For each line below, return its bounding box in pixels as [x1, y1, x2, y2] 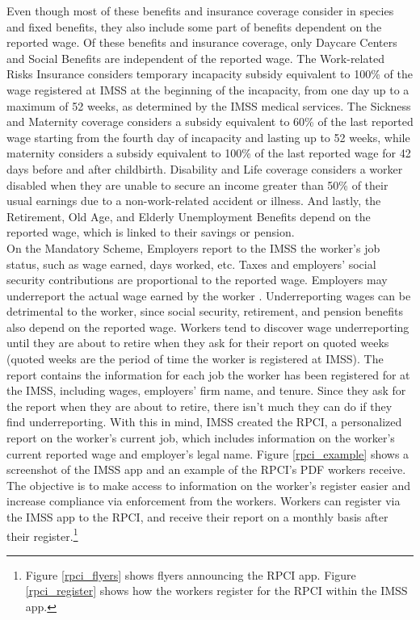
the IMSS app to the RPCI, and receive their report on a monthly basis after [6, 509, 388, 525]
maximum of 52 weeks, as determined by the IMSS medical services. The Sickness [6, 97, 411, 114]
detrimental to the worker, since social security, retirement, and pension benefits [6, 303, 403, 320]
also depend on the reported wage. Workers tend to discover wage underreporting [6, 318, 409, 335]
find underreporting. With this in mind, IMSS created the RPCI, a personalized [6, 413, 402, 430]
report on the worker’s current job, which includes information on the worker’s [6, 429, 395, 446]
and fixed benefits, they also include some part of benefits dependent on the [6, 18, 382, 35]
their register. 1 [6, 525, 78, 544]
